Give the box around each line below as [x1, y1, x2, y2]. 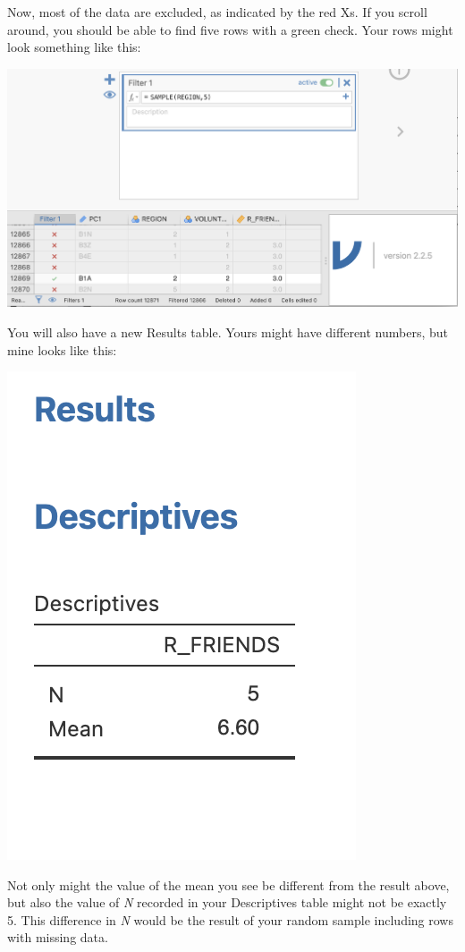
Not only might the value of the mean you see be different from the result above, [7, 875, 450, 894]
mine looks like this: [7, 340, 117, 359]
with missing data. [7, 928, 108, 947]
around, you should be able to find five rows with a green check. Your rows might [7, 20, 453, 38]
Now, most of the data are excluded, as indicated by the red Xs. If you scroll [7, 3, 427, 21]
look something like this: [7, 38, 141, 56]
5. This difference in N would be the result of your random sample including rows [7, 910, 453, 929]
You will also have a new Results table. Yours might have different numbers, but [7, 322, 449, 341]
